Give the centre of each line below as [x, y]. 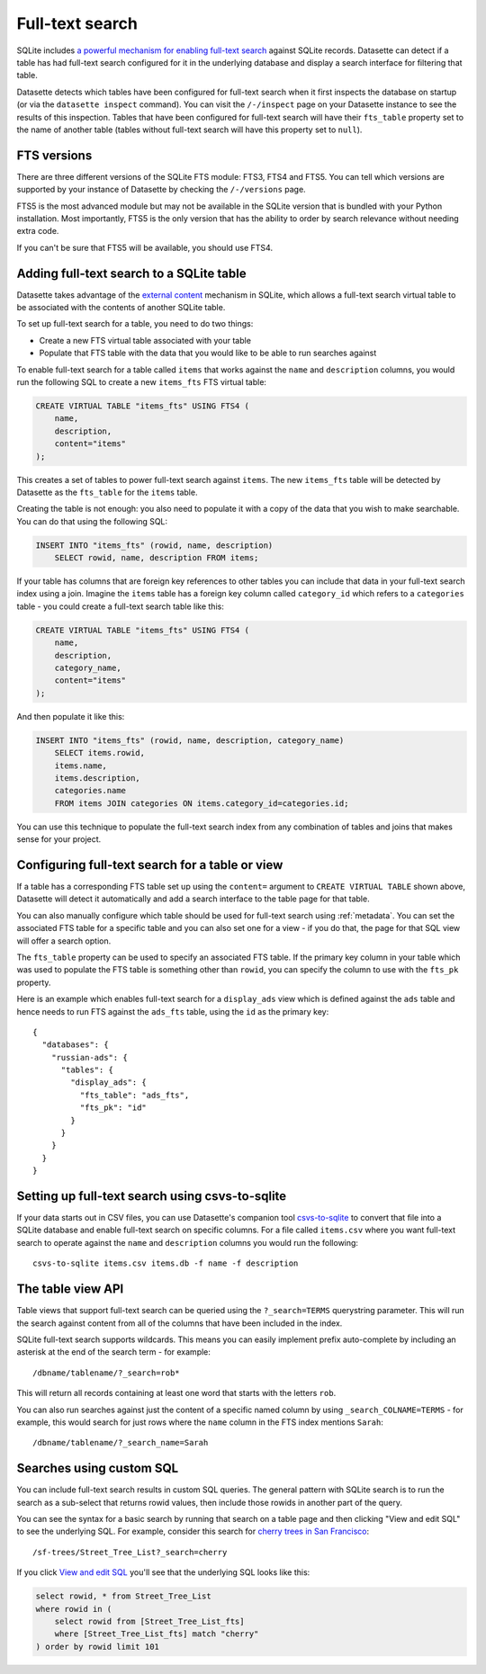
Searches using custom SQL [98, 1468]
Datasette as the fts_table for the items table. [107, 492]
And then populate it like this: [71, 716]
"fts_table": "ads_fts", [135, 1095]
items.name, [81, 765]
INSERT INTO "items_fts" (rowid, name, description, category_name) [190, 740]
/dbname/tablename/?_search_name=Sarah [121, 1443]
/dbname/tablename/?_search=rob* [106, 1373]
